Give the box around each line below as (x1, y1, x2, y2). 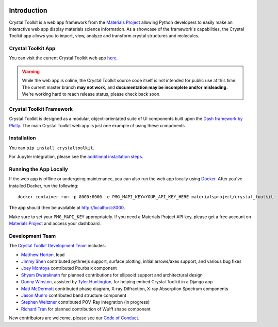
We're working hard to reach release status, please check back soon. (22, 91, 161, 97)
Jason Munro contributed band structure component (21, 293, 127, 298)
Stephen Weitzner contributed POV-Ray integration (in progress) (21, 299, 150, 305)
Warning (22, 69, 40, 74)
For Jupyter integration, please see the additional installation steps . (9, 154, 143, 160)
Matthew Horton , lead (21, 252, 65, 258)
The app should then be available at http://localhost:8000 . (9, 205, 125, 211)
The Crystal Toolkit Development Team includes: (9, 243, 106, 249)
